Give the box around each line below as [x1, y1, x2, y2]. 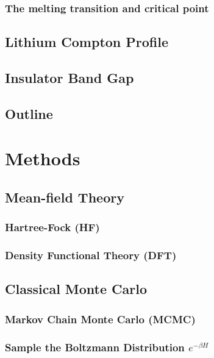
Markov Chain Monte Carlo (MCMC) [5, 311, 196, 326]
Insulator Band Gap [5, 68, 134, 87]
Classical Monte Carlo [5, 279, 148, 298]
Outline [5, 104, 53, 123]
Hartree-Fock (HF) [5, 220, 100, 235]
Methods [5, 146, 80, 171]
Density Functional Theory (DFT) [5, 248, 177, 263]
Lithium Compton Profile [5, 32, 169, 51]
